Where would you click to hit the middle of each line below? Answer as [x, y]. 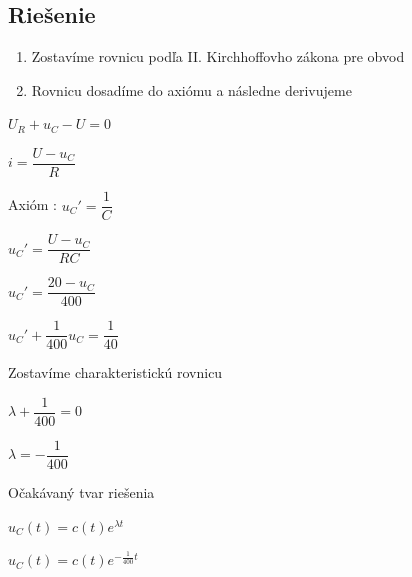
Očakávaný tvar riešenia [81, 492]
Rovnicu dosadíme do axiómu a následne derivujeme [191, 89]
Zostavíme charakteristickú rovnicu [115, 372]
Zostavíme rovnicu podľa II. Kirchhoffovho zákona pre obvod [218, 56]
